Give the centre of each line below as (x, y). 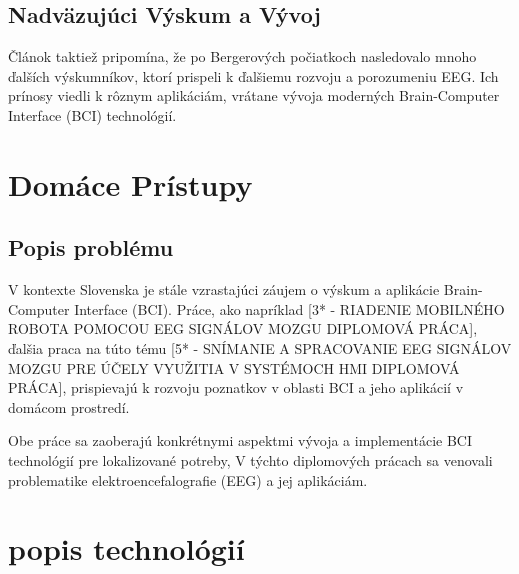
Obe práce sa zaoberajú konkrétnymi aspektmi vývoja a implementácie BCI (240, 440)
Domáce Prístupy (130, 183)
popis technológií (126, 548)
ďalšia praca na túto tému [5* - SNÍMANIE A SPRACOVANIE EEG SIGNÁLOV (260, 347)
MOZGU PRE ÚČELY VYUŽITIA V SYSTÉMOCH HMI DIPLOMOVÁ (234, 367)
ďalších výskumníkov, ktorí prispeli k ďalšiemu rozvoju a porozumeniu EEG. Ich (253, 75)
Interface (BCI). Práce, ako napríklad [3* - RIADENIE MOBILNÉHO (289, 308)
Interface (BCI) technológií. (92, 114)
